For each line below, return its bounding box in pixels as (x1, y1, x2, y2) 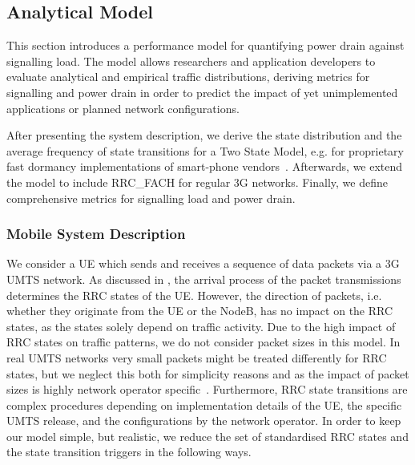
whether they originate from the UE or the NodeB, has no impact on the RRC (6, 302, 393, 319)
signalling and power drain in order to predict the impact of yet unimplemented (6, 83, 398, 100)
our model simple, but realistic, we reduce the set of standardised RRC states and (6, 427, 409, 444)
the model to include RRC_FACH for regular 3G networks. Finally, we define (6, 173, 388, 190)
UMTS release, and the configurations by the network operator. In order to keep (6, 412, 401, 429)
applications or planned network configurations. (6, 99, 240, 116)
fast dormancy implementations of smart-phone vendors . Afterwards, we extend (6, 158, 403, 175)
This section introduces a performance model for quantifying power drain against (6, 37, 405, 54)
